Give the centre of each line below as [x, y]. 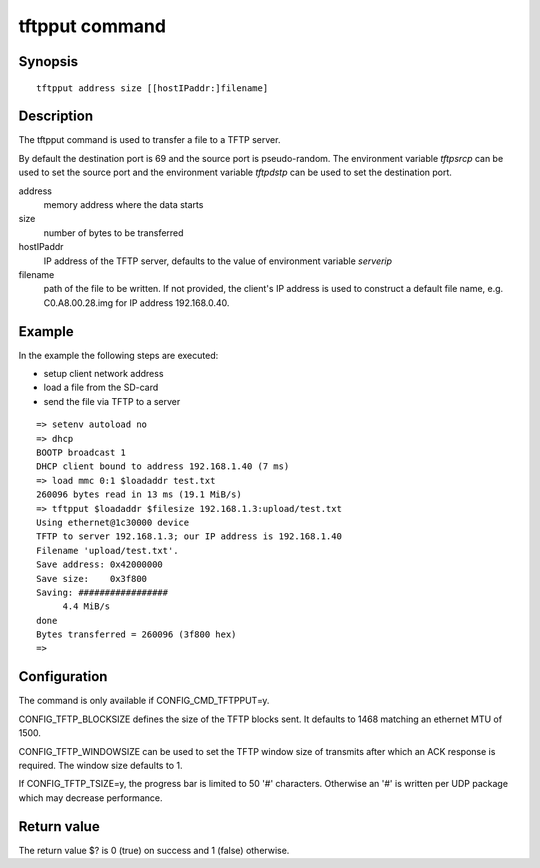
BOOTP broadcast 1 [81, 453]
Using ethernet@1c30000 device [113, 522]
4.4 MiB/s [86, 606]
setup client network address [103, 374]
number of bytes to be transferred [113, 232]
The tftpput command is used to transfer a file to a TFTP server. [149, 140]
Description [56, 116]
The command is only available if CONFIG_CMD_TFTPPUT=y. [144, 701]
